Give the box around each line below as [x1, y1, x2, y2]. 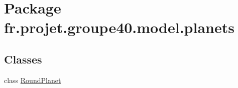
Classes [4, 51, 42, 66]
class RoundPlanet [4, 74, 61, 85]
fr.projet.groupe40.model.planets [4, 17, 234, 37]
